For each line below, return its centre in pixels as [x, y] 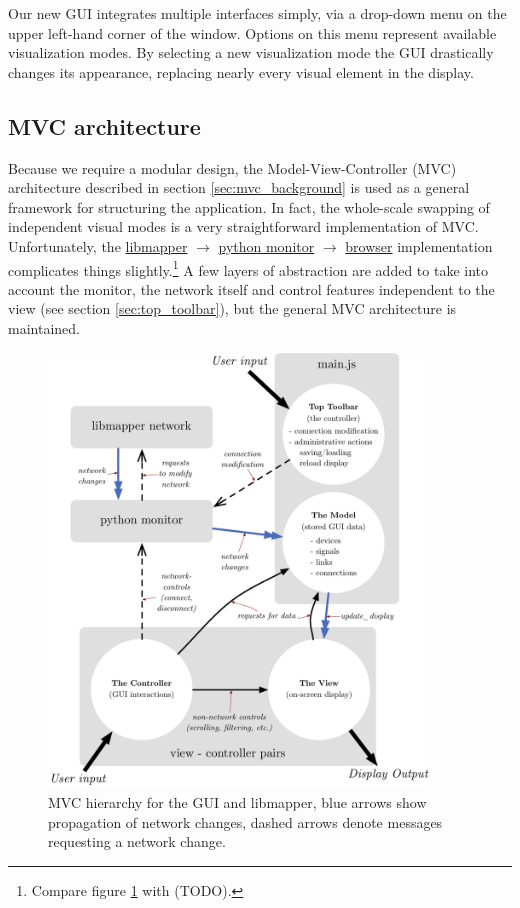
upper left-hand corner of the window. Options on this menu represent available [252, 32]
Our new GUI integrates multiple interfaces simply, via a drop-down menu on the [257, 13]
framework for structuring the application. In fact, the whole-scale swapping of [249, 206]
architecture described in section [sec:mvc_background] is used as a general [239, 187]
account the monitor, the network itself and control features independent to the [251, 288]
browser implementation [419, 245]
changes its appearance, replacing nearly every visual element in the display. [241, 71]
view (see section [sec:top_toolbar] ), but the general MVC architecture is [232, 308]
